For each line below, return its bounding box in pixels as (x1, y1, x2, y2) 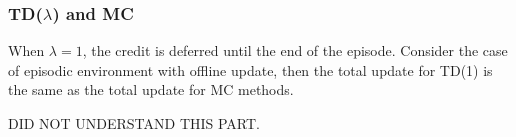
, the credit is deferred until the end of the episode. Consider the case (82, 40, 508, 61)
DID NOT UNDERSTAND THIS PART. (8, 113, 261, 133)
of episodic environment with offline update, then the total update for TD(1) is (8, 59, 493, 80)
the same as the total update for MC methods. (8, 79, 294, 100)
